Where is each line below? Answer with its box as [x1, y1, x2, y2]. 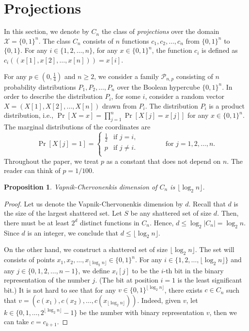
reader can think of [4, 165, 61, 175]
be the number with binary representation [79, 307, 204, 317]
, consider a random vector [145, 91, 224, 101]
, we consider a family [94, 71, 159, 81]
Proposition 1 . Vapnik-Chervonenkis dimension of [4, 181, 157, 191]
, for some [111, 91, 140, 101]
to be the [132, 265, 159, 275]
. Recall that [188, 198, 226, 208]
